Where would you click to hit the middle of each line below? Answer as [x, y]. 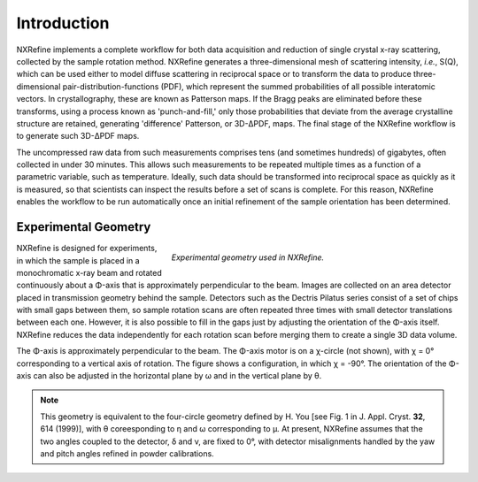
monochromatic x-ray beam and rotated [89, 272]
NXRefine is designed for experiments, [87, 249]
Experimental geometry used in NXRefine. [248, 257]
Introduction [63, 23]
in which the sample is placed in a [78, 260]
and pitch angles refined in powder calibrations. [127, 454]
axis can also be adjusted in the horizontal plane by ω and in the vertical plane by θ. [169, 376]
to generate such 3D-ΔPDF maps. [78, 136]
